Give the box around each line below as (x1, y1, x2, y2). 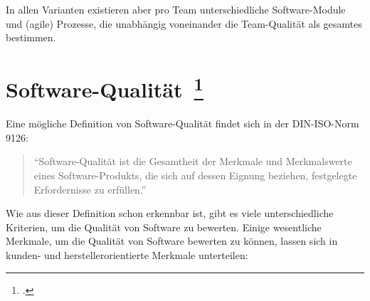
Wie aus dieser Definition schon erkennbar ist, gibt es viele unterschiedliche (6, 206, 334, 221)
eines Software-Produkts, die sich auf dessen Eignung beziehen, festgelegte (33, 168, 357, 183)
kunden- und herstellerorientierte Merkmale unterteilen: (6, 247, 248, 262)
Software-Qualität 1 (6, 71, 204, 104)
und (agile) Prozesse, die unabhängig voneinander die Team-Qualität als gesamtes (6, 16, 362, 31)
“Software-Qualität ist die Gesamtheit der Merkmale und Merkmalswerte (33, 154, 352, 169)
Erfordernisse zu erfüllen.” (33, 181, 147, 196)
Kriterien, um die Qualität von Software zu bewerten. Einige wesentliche (6, 219, 322, 234)
